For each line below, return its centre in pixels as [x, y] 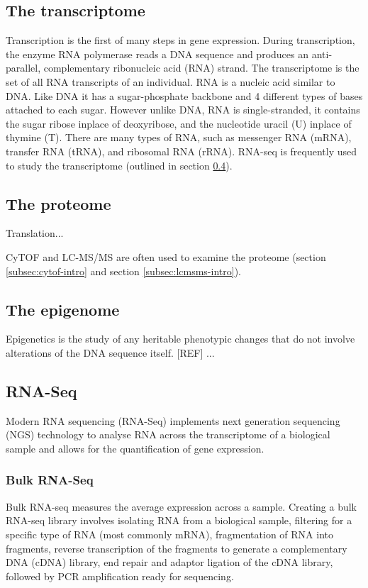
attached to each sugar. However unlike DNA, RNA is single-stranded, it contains [183, 110]
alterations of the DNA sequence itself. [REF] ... [110, 352]
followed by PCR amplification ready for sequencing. [120, 576]
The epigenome [63, 309]
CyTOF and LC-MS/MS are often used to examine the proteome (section [166, 256]
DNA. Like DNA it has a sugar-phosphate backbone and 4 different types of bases [184, 95]
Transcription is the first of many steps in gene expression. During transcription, [180, 40]
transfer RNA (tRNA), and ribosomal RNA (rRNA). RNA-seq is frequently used [182, 151]
